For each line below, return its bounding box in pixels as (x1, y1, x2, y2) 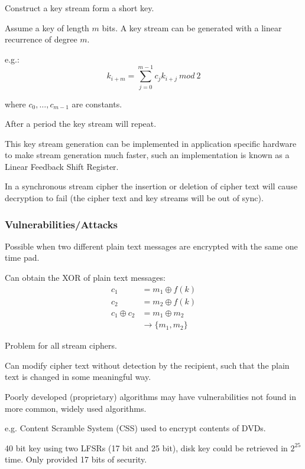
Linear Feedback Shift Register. (5, 160, 119, 172)
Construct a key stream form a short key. (5, 2, 154, 14)
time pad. (5, 251, 40, 264)
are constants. (72, 97, 122, 110)
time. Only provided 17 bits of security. (5, 453, 147, 465)
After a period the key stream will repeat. (5, 117, 157, 130)
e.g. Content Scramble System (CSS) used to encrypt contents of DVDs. (5, 422, 266, 434)
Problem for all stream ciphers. (5, 339, 117, 352)
